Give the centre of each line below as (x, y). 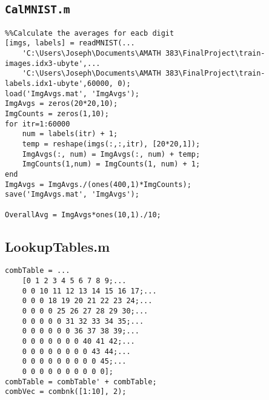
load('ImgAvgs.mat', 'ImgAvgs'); (72, 93)
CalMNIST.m (38, 10)
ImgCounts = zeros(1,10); (57, 114)
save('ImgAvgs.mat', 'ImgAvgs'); (72, 195)
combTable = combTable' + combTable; (81, 382)
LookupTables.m (57, 246)
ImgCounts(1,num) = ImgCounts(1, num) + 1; (111, 164)
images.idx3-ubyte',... (53, 63)
